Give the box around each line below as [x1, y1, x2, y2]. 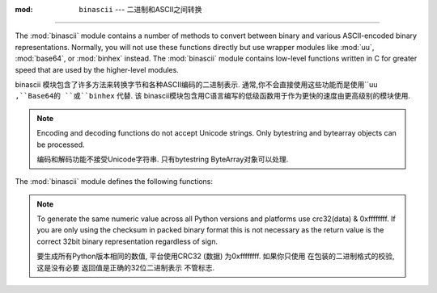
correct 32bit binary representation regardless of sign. [36, 236, 218, 246]
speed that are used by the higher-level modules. [15, 65, 180, 74]
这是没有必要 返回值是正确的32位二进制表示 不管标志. [36, 262, 215, 272]
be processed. [36, 140, 85, 149]
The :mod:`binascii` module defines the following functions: [15, 177, 214, 186]
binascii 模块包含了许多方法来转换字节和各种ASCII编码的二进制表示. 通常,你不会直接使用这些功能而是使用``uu [15, 79, 378, 89]
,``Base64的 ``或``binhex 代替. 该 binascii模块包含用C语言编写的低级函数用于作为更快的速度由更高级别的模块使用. [15, 91, 410, 101]
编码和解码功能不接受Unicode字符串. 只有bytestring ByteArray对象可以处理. [36, 154, 289, 164]
